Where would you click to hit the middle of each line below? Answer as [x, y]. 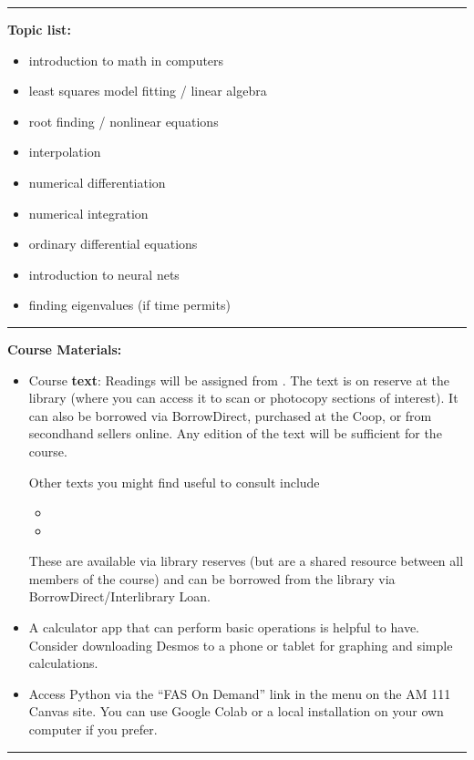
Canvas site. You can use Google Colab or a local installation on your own [236, 711]
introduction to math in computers [126, 60]
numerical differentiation [97, 182]
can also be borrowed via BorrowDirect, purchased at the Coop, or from [230, 415]
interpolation [65, 152]
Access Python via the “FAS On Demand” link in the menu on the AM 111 [240, 693]
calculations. [63, 663]
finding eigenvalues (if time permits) [129, 305]
